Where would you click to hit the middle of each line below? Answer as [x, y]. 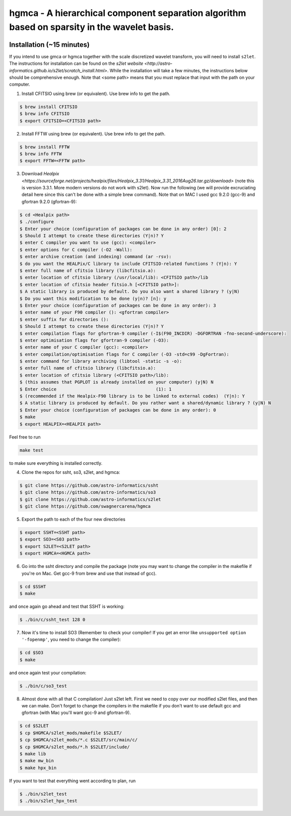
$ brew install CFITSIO [49, 107]
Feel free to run [25, 437]
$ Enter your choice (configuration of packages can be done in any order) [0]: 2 [123, 229]
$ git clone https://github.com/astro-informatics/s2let [90, 499]
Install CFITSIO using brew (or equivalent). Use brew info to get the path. [96, 93]
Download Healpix [40, 174]
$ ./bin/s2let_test [43, 794]
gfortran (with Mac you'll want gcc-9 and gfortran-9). [76, 713]
